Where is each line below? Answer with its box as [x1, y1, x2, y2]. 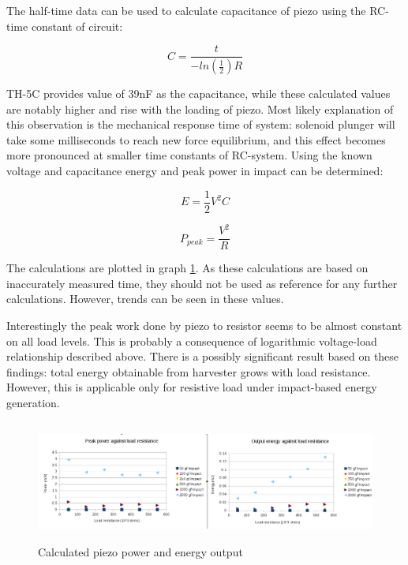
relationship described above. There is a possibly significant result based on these [6, 348, 399, 365]
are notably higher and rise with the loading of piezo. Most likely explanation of [6, 100, 394, 117]
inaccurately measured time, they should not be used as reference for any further [6, 275, 398, 291]
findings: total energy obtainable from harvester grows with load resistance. [6, 363, 371, 380]
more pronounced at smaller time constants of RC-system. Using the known [6, 147, 372, 163]
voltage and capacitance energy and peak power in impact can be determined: [6, 163, 384, 179]
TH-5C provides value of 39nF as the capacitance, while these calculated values [6, 85, 391, 102]
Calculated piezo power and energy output [38, 544, 243, 560]
